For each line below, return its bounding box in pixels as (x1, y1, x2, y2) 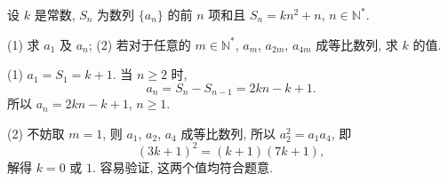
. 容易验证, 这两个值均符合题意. (92, 157, 273, 176)
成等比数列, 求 (316, 35, 398, 53)
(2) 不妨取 (7, 123, 65, 142)
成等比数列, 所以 (180, 123, 276, 142)
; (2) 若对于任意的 (88, 35, 191, 53)
